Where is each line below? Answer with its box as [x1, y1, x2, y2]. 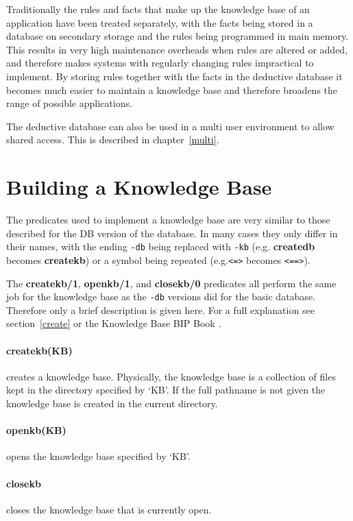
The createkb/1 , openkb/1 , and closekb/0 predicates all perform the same [6, 276, 337, 290]
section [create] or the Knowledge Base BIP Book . [6, 316, 221, 330]
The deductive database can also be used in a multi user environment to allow [6, 119, 334, 133]
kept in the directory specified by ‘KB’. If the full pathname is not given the [6, 383, 326, 397]
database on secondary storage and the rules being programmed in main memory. [6, 29, 349, 43]
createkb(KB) [6, 343, 73, 357]
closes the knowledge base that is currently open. [6, 502, 212, 516]
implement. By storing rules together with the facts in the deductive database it [6, 69, 343, 83]
